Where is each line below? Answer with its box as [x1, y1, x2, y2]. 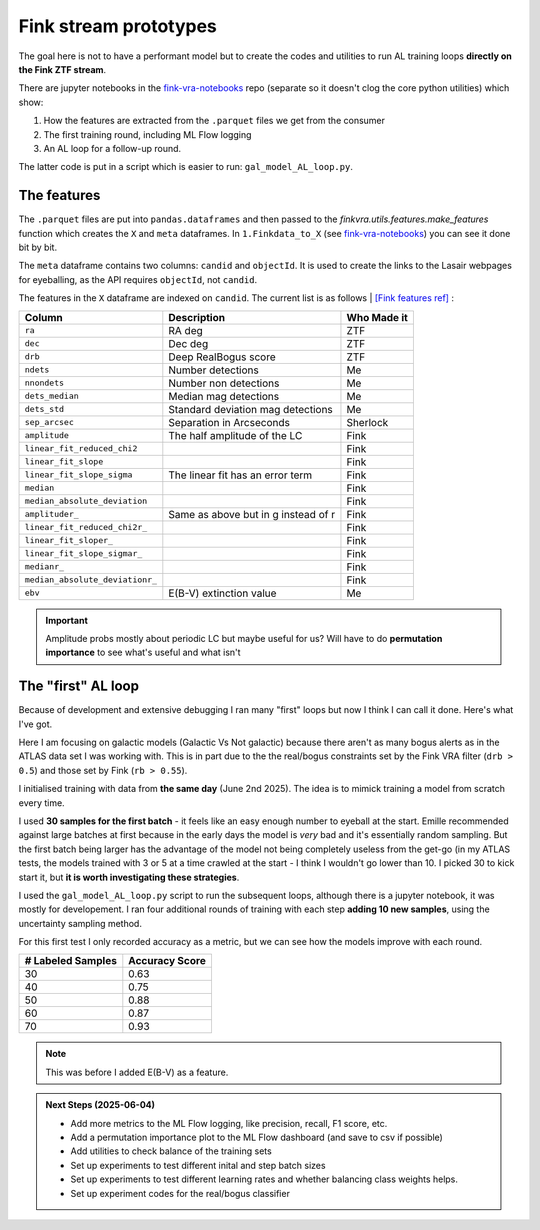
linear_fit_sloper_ [24, 535, 114, 546]
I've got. [18, 718, 53, 730]
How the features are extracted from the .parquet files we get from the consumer [43, 115, 385, 127]
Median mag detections [168, 389, 280, 403]
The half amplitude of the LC [168, 428, 303, 442]
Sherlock [346, 415, 389, 429]
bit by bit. [18, 241, 58, 253]
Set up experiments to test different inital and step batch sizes [70, 1159, 326, 1171]
